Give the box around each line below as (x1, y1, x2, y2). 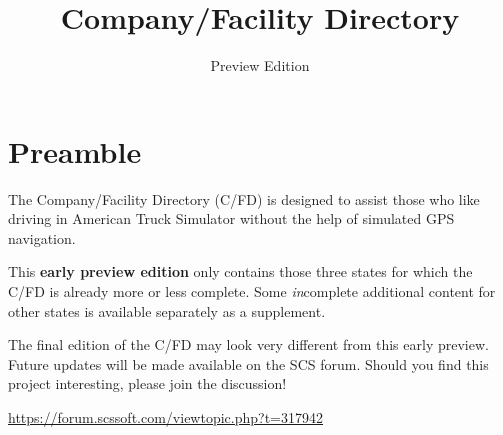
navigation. (8, 227, 76, 248)
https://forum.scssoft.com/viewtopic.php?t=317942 (8, 407, 323, 427)
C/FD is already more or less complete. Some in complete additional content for (8, 281, 496, 302)
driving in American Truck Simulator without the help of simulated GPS (8, 208, 455, 229)
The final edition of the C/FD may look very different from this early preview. (8, 334, 489, 355)
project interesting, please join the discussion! (8, 373, 287, 394)
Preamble (8, 130, 142, 171)
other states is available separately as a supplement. (8, 300, 326, 321)
